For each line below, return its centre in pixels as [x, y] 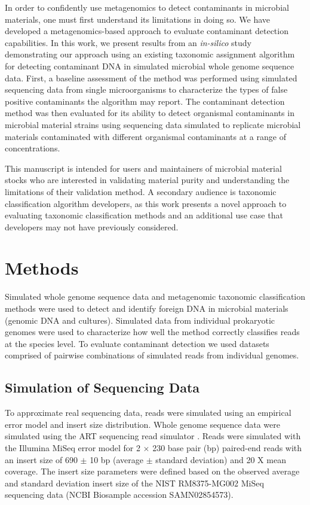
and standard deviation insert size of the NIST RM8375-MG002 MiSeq [134, 483]
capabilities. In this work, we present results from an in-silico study [128, 42]
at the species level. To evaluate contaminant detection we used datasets [137, 343]
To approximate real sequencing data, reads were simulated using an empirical [148, 413]
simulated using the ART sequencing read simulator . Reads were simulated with [153, 436]
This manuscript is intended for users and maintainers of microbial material [143, 168]
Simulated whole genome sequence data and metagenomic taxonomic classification [155, 296]
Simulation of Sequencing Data [102, 387]
